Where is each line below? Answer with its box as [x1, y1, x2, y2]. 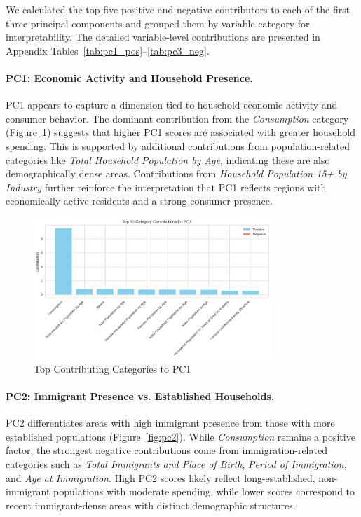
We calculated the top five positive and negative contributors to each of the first [6, 2, 350, 16]
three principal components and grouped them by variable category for [6, 15, 310, 30]
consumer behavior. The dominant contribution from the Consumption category [6, 111, 349, 125]
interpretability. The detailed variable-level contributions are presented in [6, 29, 320, 44]
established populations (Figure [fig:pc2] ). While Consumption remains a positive [6, 429, 355, 443]
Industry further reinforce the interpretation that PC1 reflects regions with [6, 179, 327, 194]
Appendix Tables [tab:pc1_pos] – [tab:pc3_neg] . [6, 43, 210, 57]
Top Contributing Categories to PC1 [34, 361, 191, 375]
